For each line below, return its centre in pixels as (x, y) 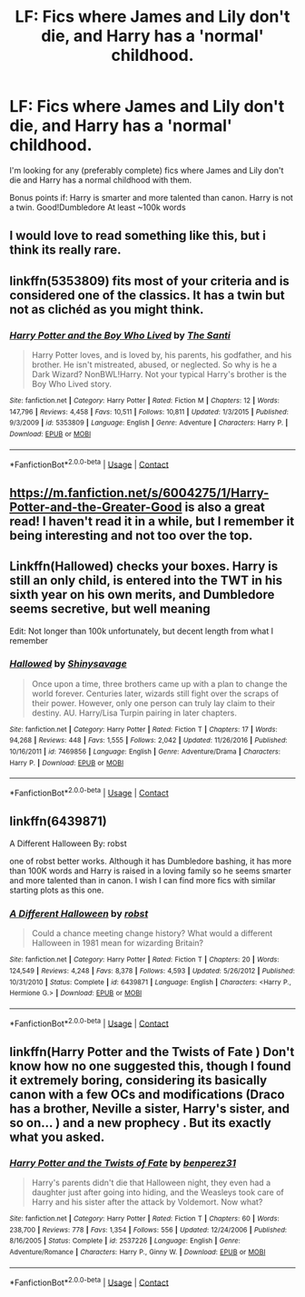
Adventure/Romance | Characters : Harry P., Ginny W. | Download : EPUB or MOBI (138, 1252)
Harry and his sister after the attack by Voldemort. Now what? (147, 1202)
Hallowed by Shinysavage (68, 663)
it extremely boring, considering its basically (138, 1080)
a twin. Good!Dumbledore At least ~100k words (98, 207)
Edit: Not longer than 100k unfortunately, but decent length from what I (142, 631)
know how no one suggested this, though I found (151, 1066)
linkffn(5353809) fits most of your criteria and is (150, 280)
